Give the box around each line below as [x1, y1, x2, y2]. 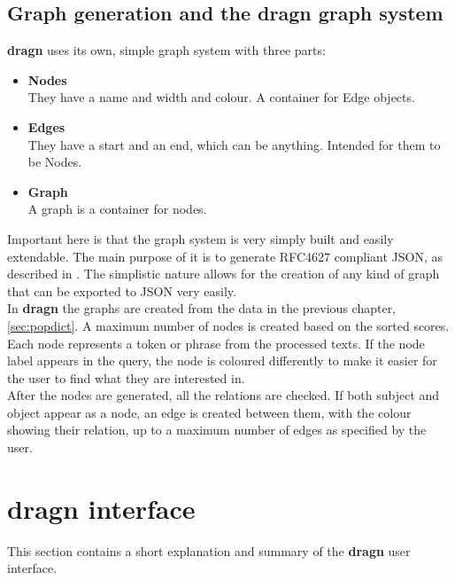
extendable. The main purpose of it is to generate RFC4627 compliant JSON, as [7, 247, 443, 265]
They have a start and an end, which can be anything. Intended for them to [27, 135, 441, 153]
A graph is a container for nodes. [27, 200, 207, 218]
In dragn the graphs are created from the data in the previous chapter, [7, 299, 397, 317]
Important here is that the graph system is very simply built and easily [7, 229, 394, 247]
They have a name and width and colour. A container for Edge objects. [27, 88, 415, 106]
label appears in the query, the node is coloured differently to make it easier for [7, 351, 437, 370]
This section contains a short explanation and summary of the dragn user [7, 541, 411, 560]
